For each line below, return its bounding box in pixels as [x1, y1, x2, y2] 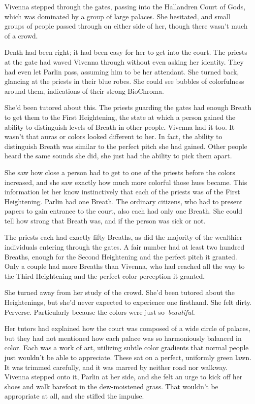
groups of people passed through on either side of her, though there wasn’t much [4, 21, 248, 31]
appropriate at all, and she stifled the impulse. [4, 391, 144, 401]
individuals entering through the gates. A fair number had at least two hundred [4, 242, 245, 252]
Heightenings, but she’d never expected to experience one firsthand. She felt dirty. [4, 297, 252, 307]
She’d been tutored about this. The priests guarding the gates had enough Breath [4, 102, 252, 112]
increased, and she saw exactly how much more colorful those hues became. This [4, 177, 247, 187]
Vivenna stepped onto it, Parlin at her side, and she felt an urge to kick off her [4, 371, 243, 382]
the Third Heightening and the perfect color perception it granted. [4, 270, 205, 281]
